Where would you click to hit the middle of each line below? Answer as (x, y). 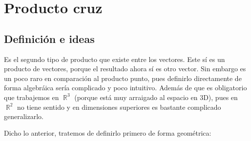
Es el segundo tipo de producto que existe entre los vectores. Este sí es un (115, 59)
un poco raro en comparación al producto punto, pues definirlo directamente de (123, 78)
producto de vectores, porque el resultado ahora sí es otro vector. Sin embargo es (125, 69)
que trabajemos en (31, 97)
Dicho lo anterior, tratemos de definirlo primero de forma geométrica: (108, 132)
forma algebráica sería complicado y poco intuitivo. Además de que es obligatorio (125, 88)
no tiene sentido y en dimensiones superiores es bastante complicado (119, 107)
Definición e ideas (49, 38)
